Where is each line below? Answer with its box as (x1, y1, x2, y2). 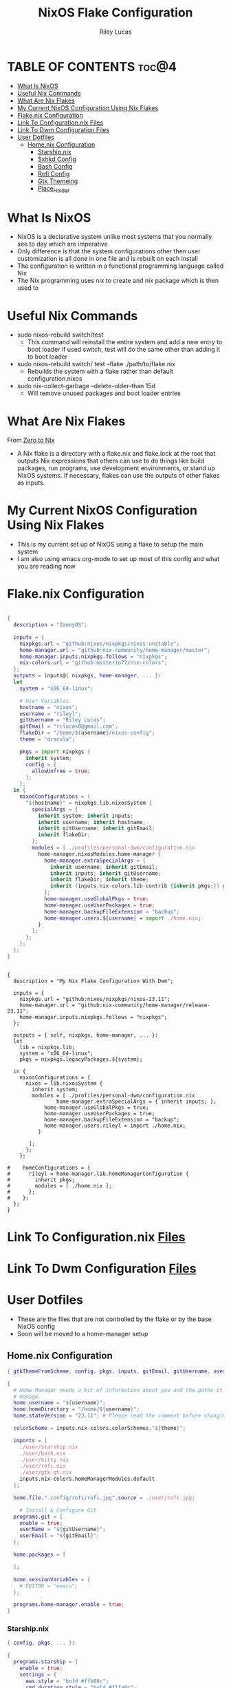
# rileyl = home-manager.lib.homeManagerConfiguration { (7, 1170, 189, 1177)
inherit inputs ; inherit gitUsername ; (50, 869, 162, 877)
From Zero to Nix (7, 436, 55, 445)
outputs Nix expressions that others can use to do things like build (16, 456, 205, 465)
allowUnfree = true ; (32, 768, 91, 774)
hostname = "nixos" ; (19, 704, 78, 710)
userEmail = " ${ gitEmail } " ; (19, 1532, 100, 1539)
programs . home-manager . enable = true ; (13, 1601, 125, 1608)
